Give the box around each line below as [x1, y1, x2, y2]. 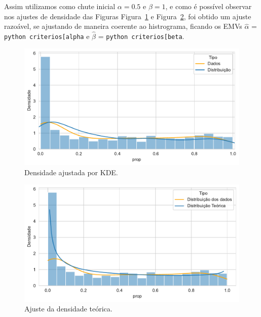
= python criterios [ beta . [98, 31, 184, 41]
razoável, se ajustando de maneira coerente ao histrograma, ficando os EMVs [4, 21, 242, 31]
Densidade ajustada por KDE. [24, 167, 118, 177]
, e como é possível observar [165, 1, 252, 11]
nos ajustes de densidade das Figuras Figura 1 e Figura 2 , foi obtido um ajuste [4, 11, 251, 21]
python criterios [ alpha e [4, 31, 90, 41]
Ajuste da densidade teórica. [24, 303, 113, 314]
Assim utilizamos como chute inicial [4, 1, 116, 11]
